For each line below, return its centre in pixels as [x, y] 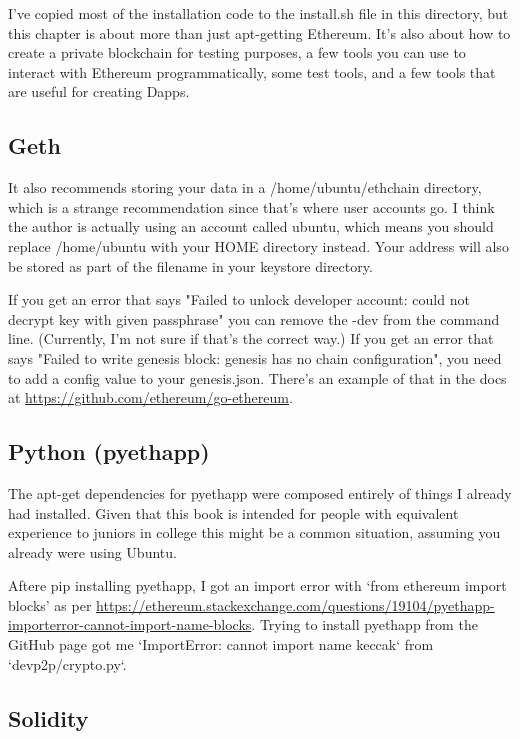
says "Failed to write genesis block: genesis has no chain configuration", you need [255, 357]
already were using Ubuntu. [92, 551]
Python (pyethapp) [109, 451]
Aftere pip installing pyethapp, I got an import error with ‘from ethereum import [257, 585]
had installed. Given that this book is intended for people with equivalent [233, 512]
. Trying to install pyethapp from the [364, 624]
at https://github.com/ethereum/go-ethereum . [150, 397]
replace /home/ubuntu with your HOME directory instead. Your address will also [258, 245]
